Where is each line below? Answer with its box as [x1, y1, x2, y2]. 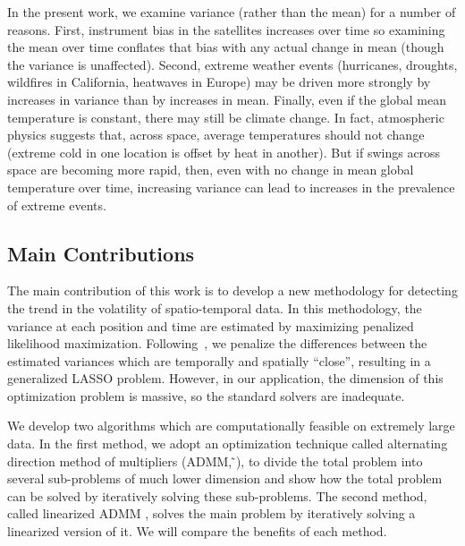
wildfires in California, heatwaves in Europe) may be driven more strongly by [7, 73, 431, 91]
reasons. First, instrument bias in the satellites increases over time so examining [7, 20, 445, 38]
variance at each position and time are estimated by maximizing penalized [7, 316, 414, 335]
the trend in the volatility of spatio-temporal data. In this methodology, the [7, 298, 422, 317]
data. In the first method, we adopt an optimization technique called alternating [7, 434, 448, 453]
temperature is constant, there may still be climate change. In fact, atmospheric [7, 107, 444, 126]
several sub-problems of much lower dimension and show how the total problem [7, 469, 443, 488]
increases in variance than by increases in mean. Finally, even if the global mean [7, 90, 446, 108]
